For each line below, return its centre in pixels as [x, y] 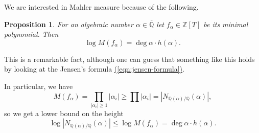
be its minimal [226, 24]
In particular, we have [39, 86]
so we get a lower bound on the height [64, 113]
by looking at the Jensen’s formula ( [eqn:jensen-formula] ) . [94, 69]
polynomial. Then [31, 34]
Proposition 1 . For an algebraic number [69, 24]
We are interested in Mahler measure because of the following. [101, 7]
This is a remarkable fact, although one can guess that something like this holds [129, 59]
